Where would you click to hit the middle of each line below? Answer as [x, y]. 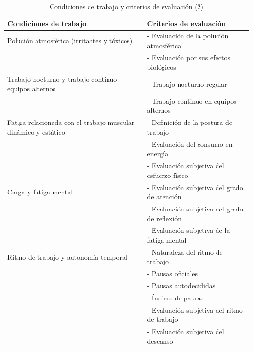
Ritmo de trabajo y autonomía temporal [67, 256]
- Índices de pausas [175, 297]
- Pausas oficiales [172, 273]
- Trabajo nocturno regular [187, 84]
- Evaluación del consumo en [190, 144]
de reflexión [164, 218]
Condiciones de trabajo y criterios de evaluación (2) [126, 6]
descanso [160, 341]
